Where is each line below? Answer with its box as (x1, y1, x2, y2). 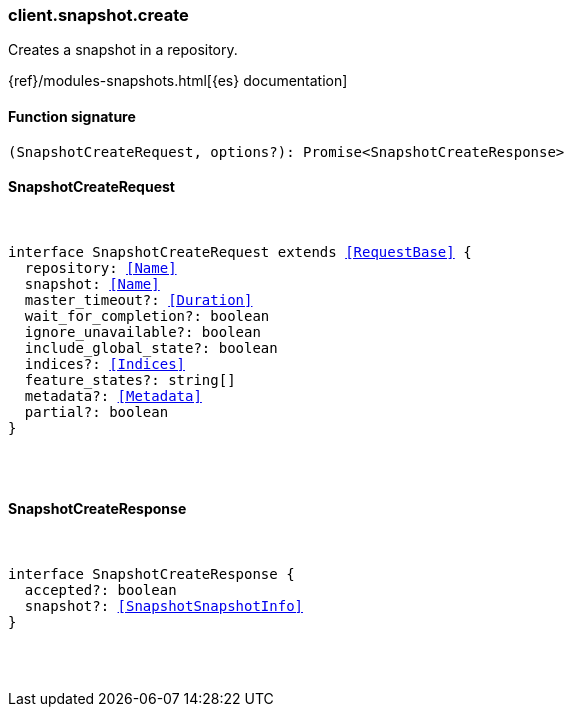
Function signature (8, 107, 136, 125)
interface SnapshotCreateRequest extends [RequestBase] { (8, 243, 472, 260)
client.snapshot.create (8, 5, 189, 25)
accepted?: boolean (24, 582, 177, 599)
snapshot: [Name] (24, 275, 160, 292)
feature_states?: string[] (24, 371, 236, 388)
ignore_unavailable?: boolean (24, 323, 261, 340)
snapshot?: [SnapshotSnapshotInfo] (24, 598, 304, 615)
